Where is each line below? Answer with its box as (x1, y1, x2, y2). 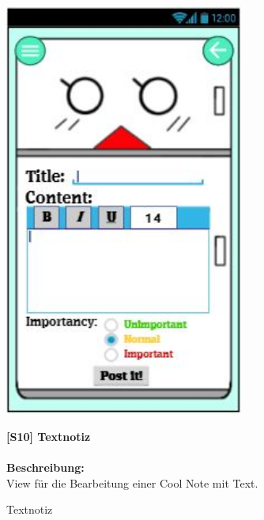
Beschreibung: (6, 458, 85, 475)
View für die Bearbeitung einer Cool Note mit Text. (6, 474, 258, 491)
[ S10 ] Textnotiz (6, 428, 91, 444)
